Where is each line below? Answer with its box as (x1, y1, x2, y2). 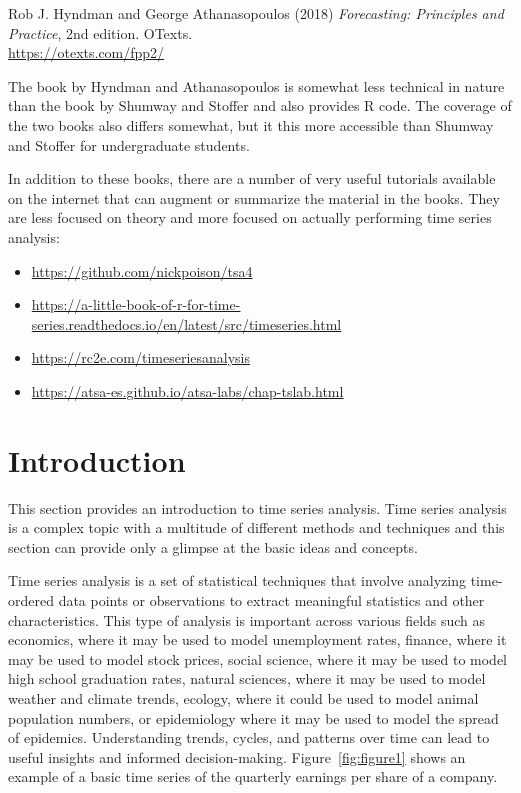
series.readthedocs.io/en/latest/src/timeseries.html (31, 313, 342, 334)
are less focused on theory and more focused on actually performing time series (8, 207, 492, 228)
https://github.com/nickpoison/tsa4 (31, 260, 253, 281)
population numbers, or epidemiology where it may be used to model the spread (8, 707, 499, 728)
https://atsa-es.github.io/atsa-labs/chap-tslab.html (31, 380, 344, 401)
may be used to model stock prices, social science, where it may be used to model (8, 648, 507, 669)
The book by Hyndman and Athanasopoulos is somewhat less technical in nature (8, 75, 505, 96)
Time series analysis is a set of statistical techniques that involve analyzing (8, 570, 467, 591)
